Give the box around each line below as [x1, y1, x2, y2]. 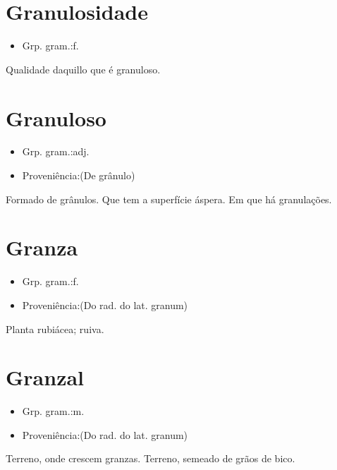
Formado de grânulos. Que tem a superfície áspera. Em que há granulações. [6, 191, 332, 206]
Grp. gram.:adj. [22, 144, 90, 159]
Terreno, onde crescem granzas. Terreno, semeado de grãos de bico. [6, 451, 295, 466]
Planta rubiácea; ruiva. [6, 321, 104, 336]
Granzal [6, 363, 85, 392]
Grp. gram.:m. [22, 404, 85, 418]
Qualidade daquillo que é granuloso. [6, 61, 161, 76]
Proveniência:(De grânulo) [22, 168, 135, 183]
